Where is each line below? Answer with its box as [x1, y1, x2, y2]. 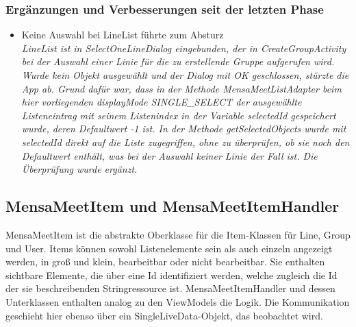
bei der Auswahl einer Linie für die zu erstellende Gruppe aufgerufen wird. [21, 54, 335, 69]
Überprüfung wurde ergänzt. [21, 162, 138, 176]
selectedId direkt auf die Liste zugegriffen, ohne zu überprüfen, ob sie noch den [21, 134, 350, 149]
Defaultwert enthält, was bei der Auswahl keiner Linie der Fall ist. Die [21, 148, 318, 162]
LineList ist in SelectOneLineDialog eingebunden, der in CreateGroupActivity [21, 40, 346, 55]
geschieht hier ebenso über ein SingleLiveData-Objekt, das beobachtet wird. [5, 308, 323, 322]
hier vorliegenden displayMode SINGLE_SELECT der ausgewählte [21, 95, 302, 109]
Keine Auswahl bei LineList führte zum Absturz [21, 27, 224, 42]
